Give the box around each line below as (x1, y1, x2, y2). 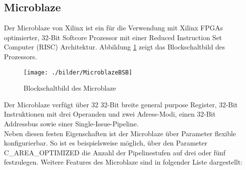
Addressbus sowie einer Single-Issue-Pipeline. (4, 119, 139, 129)
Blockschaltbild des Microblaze (24, 83, 116, 93)
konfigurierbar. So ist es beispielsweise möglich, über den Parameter (4, 138, 207, 148)
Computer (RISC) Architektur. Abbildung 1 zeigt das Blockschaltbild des (4, 42, 225, 52)
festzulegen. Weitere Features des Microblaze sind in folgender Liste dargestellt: (4, 157, 243, 167)
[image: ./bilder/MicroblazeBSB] (24, 69, 132, 76)
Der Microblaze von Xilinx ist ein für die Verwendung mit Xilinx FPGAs (4, 23, 223, 33)
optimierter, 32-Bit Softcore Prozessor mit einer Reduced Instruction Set (4, 32, 222, 42)
